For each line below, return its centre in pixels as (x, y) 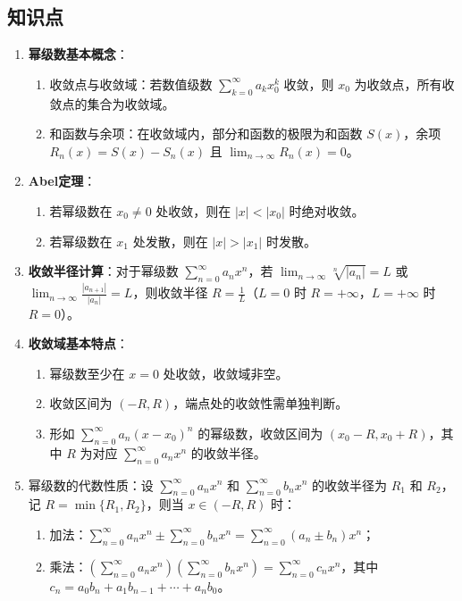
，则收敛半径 (170, 292)
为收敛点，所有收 (404, 83)
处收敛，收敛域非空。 (226, 373)
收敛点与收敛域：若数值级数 (131, 83)
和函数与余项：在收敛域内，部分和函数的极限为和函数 (206, 134)
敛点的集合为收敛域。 (112, 103)
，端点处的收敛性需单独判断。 (260, 403)
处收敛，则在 (193, 210)
